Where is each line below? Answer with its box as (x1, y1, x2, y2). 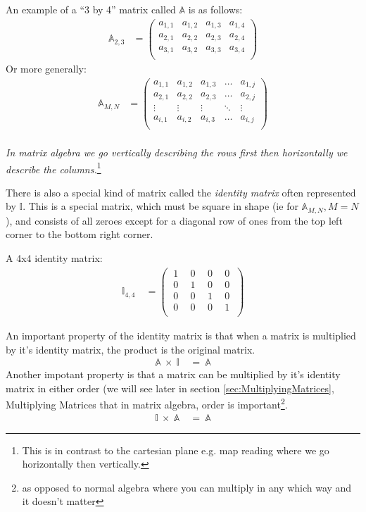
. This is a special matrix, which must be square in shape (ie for (23, 199, 298, 213)
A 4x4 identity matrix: (6, 251, 103, 266)
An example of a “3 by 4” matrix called (6, 2, 176, 16)
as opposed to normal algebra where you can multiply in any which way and (22, 480, 352, 494)
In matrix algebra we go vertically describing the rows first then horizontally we (6, 145, 348, 159)
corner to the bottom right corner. (6, 227, 153, 242)
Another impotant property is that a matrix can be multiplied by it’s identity (6, 367, 341, 382)
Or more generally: (6, 61, 87, 76)
